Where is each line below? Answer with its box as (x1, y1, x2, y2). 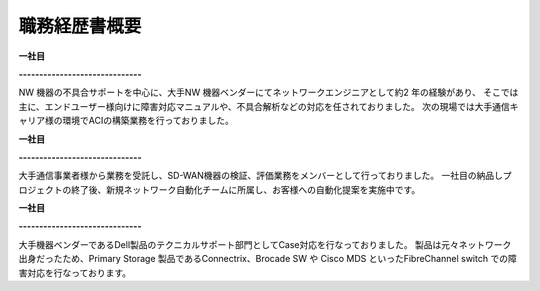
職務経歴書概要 (18, 15, 142, 37)
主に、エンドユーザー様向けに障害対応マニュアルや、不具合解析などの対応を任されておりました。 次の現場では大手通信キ (18, 100, 519, 112)
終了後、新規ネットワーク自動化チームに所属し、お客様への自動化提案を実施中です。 (70, 183, 421, 195)
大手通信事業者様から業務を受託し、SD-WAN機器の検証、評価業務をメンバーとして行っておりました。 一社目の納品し (18, 170, 504, 182)
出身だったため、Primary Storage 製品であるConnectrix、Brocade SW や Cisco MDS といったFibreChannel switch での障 (18, 253, 517, 265)
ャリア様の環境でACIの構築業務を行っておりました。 (18, 115, 235, 127)
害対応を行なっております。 (18, 266, 132, 279)
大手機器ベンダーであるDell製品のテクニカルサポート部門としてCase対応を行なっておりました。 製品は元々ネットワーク (18, 238, 512, 250)
